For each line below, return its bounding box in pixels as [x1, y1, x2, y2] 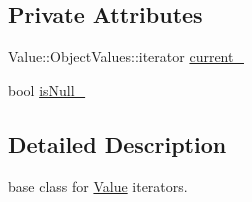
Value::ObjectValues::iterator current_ [8, 46, 244, 67]
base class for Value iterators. [8, 175, 188, 196]
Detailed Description [8, 128, 227, 159]
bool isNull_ [8, 79, 86, 100]
